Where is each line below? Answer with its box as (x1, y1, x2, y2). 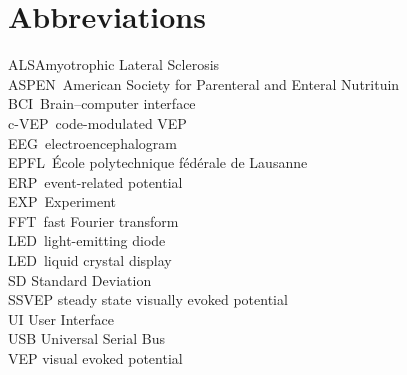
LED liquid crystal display (8, 250, 172, 271)
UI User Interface (8, 308, 114, 329)
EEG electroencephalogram (8, 132, 177, 153)
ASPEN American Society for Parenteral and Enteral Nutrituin (8, 73, 400, 94)
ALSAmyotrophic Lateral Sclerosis (8, 54, 220, 75)
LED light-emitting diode (8, 230, 166, 251)
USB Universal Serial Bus (8, 328, 165, 349)
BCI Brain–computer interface (8, 93, 196, 114)
